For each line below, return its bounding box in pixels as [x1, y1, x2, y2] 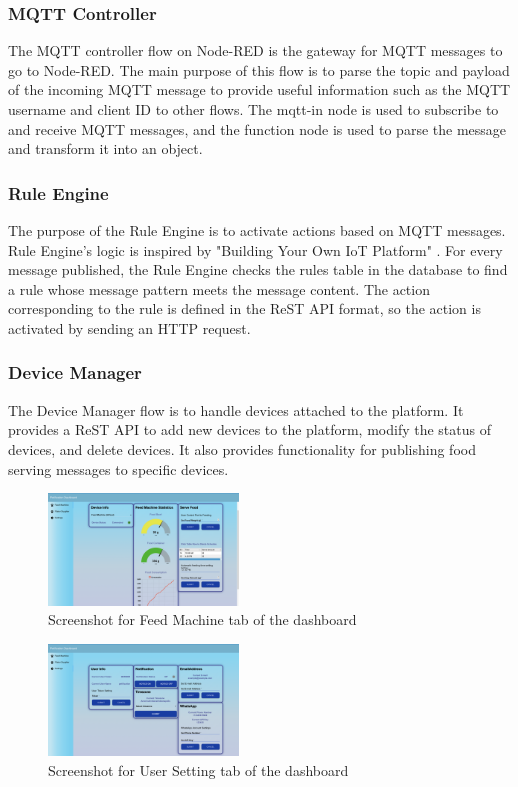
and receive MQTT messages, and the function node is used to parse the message [8, 118, 507, 139]
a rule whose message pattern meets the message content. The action [8, 278, 430, 299]
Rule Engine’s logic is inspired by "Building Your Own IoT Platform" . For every [8, 239, 503, 260]
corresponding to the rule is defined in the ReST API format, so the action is [8, 298, 481, 319]
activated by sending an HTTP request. [8, 317, 251, 338]
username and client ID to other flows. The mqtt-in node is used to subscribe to [8, 99, 499, 119]
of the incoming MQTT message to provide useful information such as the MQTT [8, 79, 511, 100]
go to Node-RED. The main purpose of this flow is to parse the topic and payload [8, 59, 510, 80]
